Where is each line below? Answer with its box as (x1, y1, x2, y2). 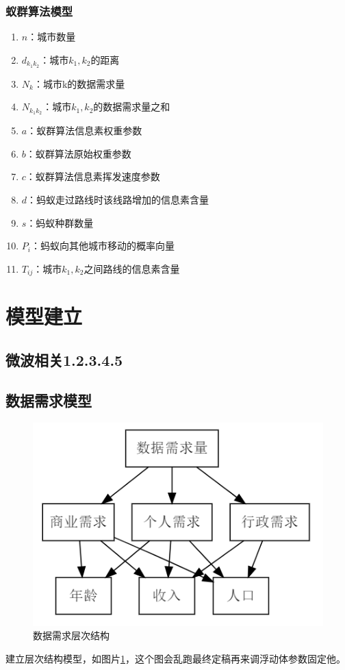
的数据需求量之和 (93, 99, 170, 114)
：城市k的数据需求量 (33, 76, 125, 90)
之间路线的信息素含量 (84, 261, 180, 275)
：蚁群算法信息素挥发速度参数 (25, 169, 160, 184)
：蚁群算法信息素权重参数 (27, 123, 142, 138)
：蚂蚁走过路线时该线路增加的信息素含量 (27, 192, 209, 206)
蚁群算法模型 (5, 2, 73, 19)
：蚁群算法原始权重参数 (25, 146, 131, 160)
